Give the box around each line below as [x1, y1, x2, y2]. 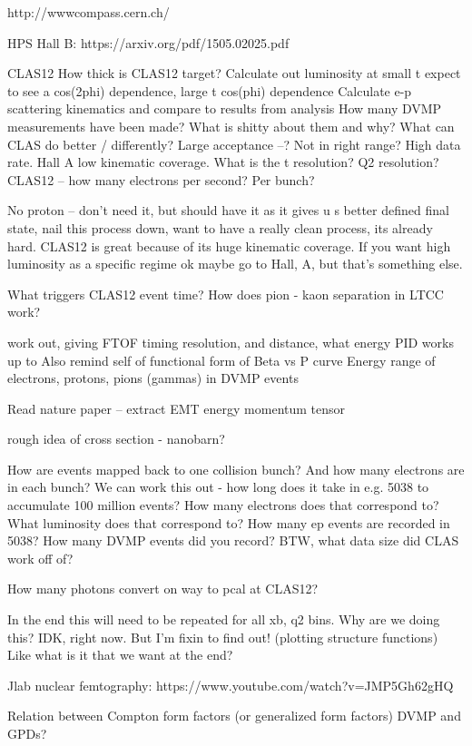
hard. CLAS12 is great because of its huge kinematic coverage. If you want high [7, 236, 451, 255]
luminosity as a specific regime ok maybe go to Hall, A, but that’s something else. [7, 254, 463, 273]
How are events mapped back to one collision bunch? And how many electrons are [7, 459, 465, 478]
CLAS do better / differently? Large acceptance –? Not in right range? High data [7, 134, 461, 153]
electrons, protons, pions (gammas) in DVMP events [7, 368, 299, 388]
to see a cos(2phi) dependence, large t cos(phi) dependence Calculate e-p [7, 81, 412, 100]
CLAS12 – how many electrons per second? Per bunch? [7, 170, 315, 189]
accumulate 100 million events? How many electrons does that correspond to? [7, 496, 439, 515]
